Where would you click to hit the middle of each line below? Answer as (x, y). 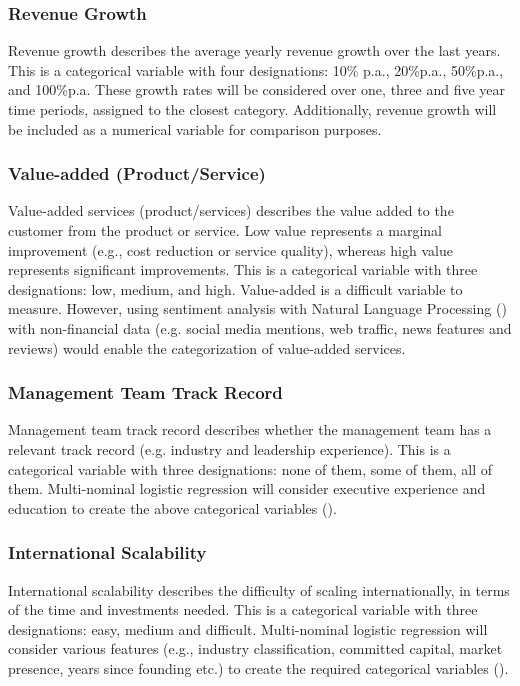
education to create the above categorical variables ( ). (172, 507)
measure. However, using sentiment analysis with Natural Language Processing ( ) (257, 308)
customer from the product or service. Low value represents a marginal (225, 230)
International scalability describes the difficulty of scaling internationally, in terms (259, 589)
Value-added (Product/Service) (137, 173)
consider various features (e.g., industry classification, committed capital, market (255, 648)
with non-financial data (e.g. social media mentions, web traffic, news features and (260, 327)
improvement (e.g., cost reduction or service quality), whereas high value (230, 249)
